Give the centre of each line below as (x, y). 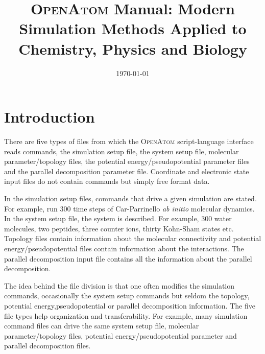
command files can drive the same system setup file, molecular (102, 326)
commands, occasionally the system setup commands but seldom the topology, (127, 296)
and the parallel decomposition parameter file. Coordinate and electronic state (127, 171)
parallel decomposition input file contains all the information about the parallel (128, 258)
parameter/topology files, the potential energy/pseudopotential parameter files (127, 161)
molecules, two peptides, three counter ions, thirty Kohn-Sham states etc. (119, 228)
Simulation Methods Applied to (133, 28)
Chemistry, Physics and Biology (133, 48)
